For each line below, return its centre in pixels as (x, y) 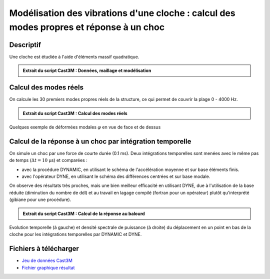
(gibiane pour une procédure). (40, 199)
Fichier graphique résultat (48, 267)
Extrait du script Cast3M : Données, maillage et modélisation (87, 70)
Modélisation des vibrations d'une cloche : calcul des (122, 13)
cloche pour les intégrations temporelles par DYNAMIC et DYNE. (75, 234)
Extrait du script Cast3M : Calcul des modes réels (75, 113)
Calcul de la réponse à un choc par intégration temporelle (100, 141)
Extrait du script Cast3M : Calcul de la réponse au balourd (84, 213)
